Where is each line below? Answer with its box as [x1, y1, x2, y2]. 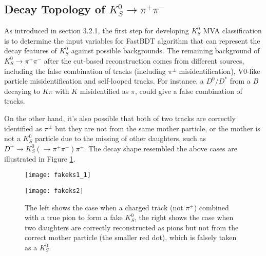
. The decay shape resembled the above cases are [84, 143, 237, 153]
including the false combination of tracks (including [4, 65, 166, 76]
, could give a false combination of [135, 85, 242, 96]
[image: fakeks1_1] [25, 171, 91, 179]
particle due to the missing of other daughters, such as [34, 133, 206, 144]
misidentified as [80, 85, 129, 96]
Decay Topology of [4, 1, 105, 17]
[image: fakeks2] [25, 187, 84, 194]
